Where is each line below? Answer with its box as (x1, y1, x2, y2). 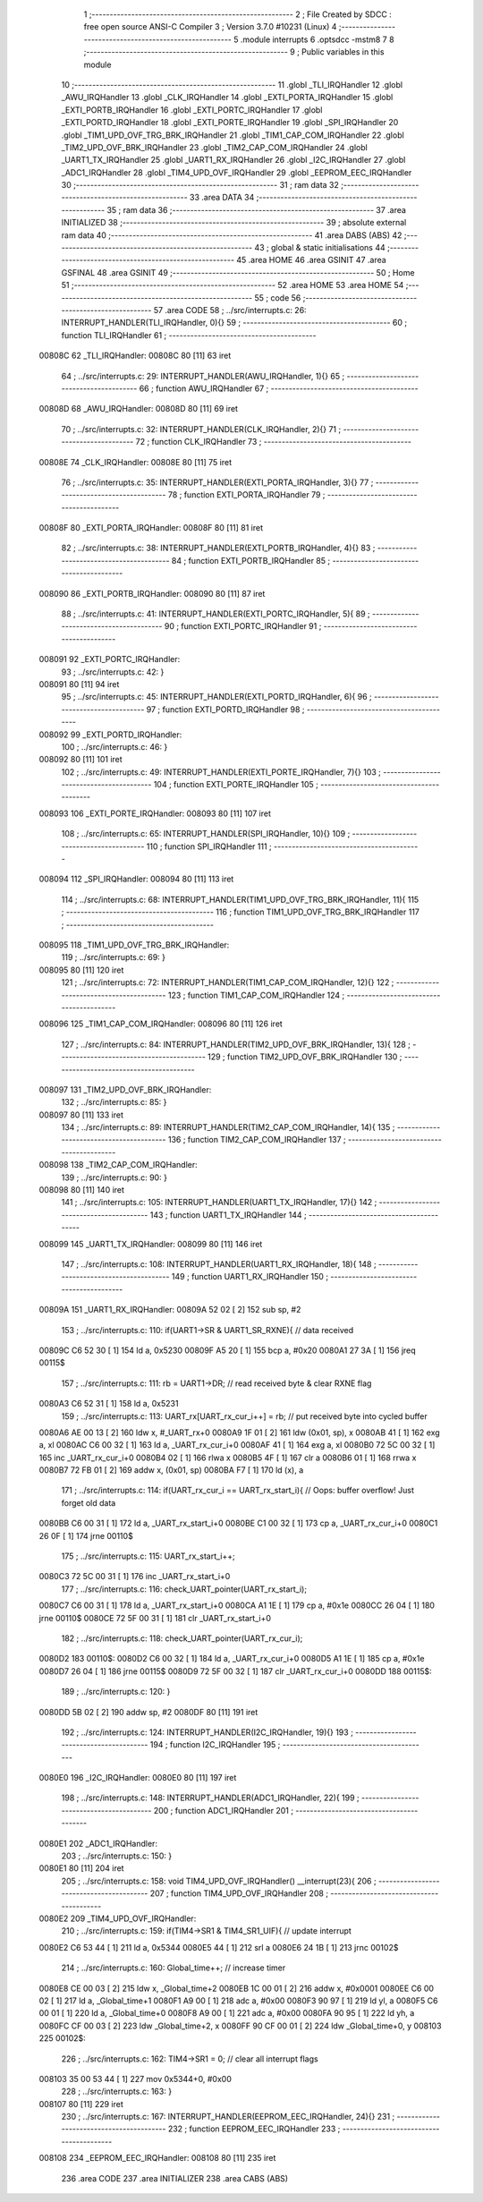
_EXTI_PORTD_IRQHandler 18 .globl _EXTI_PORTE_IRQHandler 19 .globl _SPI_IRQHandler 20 (61, 117, 399, 128)
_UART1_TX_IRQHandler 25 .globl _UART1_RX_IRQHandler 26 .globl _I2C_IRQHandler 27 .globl (61, 155, 406, 166)
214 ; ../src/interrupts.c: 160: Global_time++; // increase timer (61, 1962, 286, 1973)
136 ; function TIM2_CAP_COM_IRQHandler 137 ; (167, 1135, 346, 1145)
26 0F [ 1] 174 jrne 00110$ (38, 1530, 133, 1541)
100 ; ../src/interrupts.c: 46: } (61, 741, 168, 752)
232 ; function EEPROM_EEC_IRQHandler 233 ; (167, 2123, 341, 2134)
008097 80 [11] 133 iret (38, 1110, 124, 1120)
